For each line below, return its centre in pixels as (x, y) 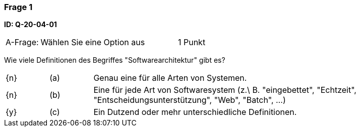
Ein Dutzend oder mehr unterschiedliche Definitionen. (195, 112)
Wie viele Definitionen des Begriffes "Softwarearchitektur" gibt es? (115, 60)
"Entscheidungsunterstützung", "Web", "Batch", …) (190, 100)
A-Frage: (22, 42)
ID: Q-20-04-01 (31, 25)
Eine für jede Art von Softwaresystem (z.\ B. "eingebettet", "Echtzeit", (225, 90)
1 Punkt (192, 42)
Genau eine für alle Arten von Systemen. (170, 78)
